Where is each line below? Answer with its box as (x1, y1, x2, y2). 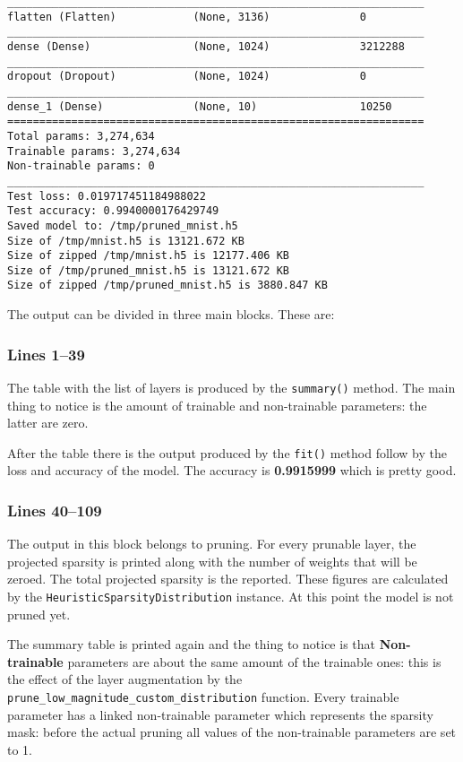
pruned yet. (7, 604, 71, 623)
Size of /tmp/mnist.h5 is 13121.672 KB (7, 234, 244, 247)
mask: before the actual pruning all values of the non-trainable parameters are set (7, 723, 457, 741)
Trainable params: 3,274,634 (7, 144, 181, 158)
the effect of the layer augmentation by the (7, 670, 243, 688)
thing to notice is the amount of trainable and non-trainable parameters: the (7, 395, 427, 414)
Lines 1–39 (7, 342, 85, 365)
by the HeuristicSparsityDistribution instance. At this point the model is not (7, 587, 454, 606)
